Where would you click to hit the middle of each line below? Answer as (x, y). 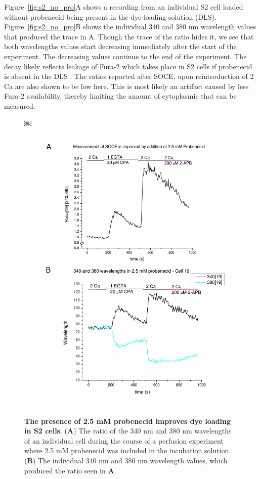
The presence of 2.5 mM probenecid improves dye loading (128, 421)
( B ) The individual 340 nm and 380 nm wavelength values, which (126, 461)
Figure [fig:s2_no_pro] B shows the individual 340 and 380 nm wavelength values (130, 27)
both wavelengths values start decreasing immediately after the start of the (120, 46)
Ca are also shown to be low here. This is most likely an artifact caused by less (126, 86)
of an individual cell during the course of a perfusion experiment (124, 440)
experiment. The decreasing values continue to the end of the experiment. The (125, 56)
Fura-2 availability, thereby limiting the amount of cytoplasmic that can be (120, 96)
